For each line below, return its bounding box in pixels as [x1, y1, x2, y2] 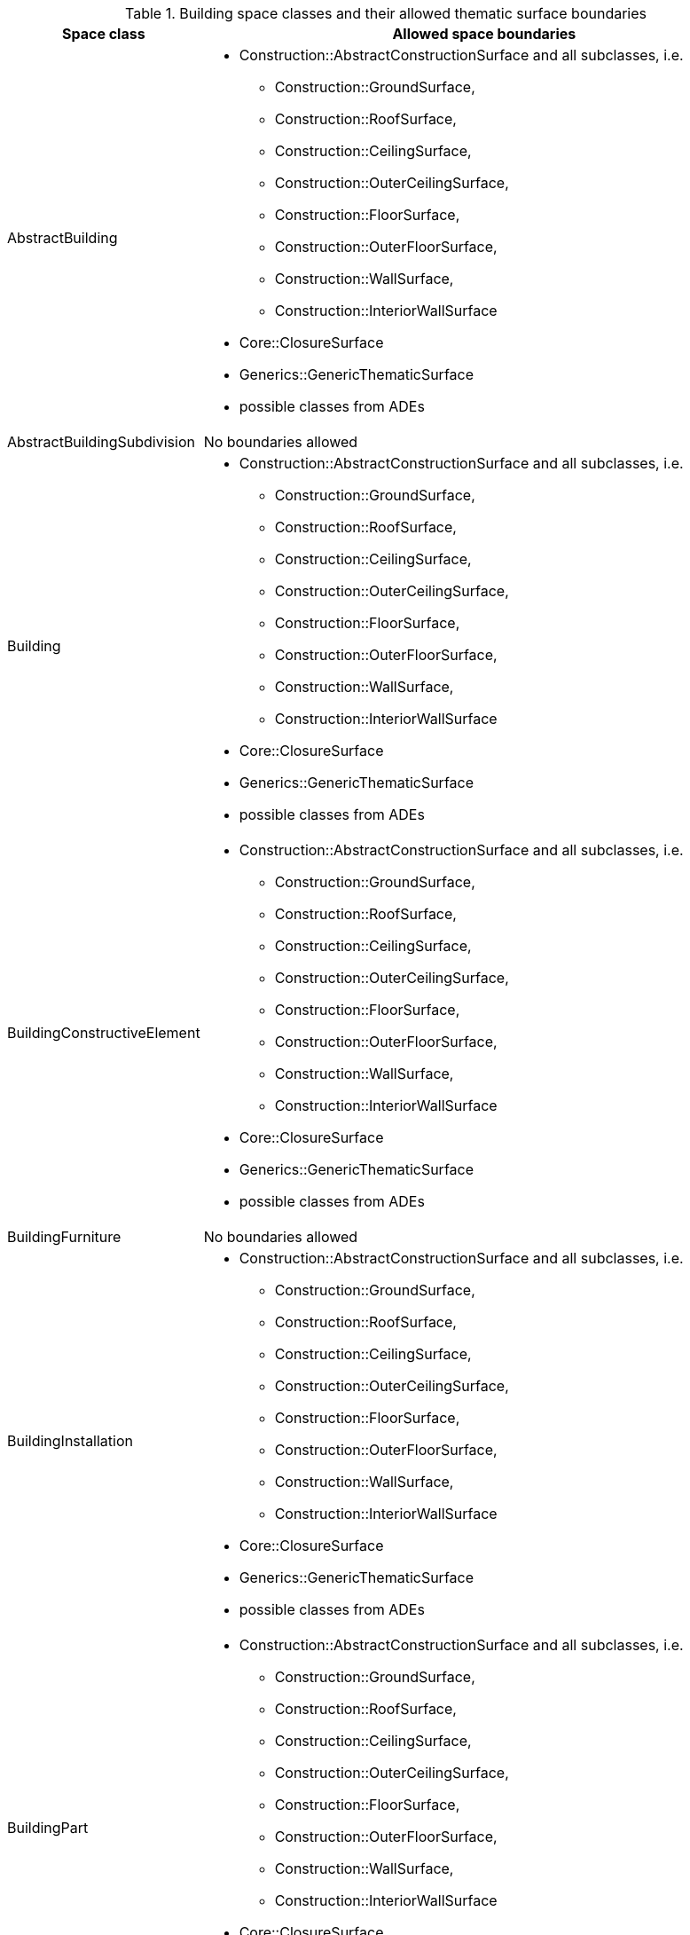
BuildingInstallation [7, 1432, 133, 1450]
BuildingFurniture [7, 1228, 122, 1246]
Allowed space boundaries [392, 25, 576, 43]
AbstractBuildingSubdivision [7, 433, 195, 451]
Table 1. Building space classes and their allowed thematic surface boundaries [124, 4, 647, 22]
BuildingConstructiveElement [7, 1024, 200, 1042]
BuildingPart [7, 1819, 89, 1837]
